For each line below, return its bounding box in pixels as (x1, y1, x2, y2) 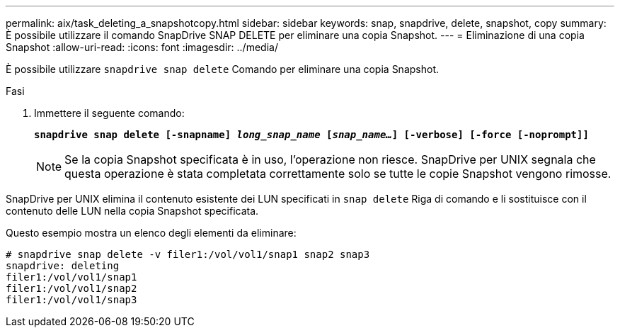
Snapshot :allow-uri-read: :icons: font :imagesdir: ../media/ (6, 41, 278, 53)
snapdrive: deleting (6, 260, 120, 271)
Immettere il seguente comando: (34, 107, 185, 119)
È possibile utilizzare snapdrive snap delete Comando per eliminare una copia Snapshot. (6, 63, 439, 75)
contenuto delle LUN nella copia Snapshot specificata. (6, 205, 259, 217)
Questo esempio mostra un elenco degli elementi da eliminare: (6, 227, 297, 239)
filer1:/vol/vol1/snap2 (6, 283, 137, 294)
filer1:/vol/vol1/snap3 (6, 294, 137, 305)
